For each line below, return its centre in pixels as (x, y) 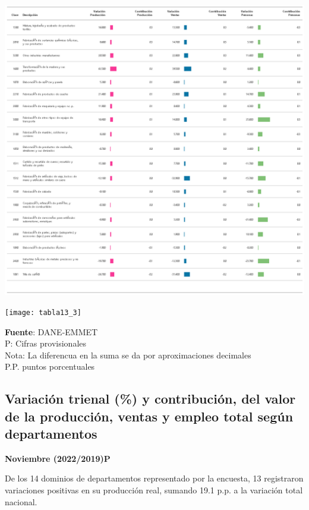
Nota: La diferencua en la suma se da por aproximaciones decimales (128, 355)
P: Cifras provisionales (46, 343)
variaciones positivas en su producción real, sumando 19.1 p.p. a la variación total (154, 490)
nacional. (21, 501)
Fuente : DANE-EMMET (51, 331)
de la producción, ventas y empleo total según (149, 416)
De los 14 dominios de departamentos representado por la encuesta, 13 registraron (154, 478)
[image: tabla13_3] (43, 312)
